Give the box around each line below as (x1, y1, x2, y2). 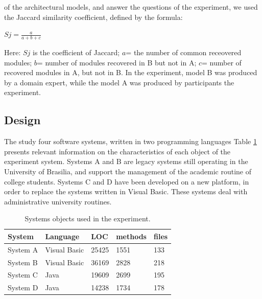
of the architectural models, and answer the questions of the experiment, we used (4, 2, 258, 12)
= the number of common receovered (126, 47, 242, 58)
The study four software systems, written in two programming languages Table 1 (4, 136, 257, 147)
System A (8, 244, 38, 255)
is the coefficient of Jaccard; (33, 47, 120, 58)
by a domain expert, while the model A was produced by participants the (4, 77, 234, 87)
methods (116, 231, 147, 241)
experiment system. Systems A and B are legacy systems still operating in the (4, 156, 248, 167)
